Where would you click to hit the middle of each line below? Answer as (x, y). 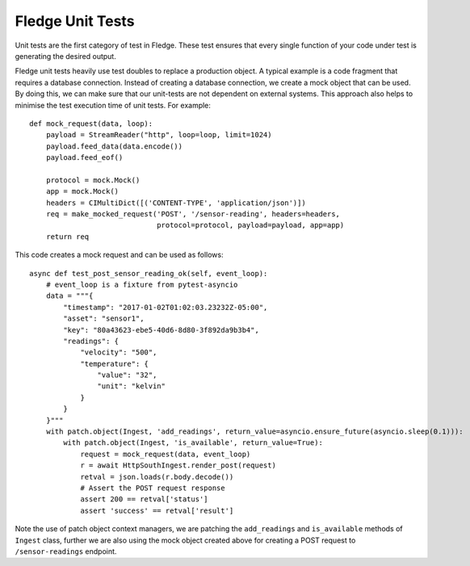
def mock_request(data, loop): (91, 124)
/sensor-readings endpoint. (66, 551)
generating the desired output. (65, 56)
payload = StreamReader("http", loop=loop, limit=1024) (159, 135)
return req (67, 237)
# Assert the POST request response (153, 488)
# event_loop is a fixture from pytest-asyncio (142, 284)
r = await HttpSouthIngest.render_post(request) (178, 465)
